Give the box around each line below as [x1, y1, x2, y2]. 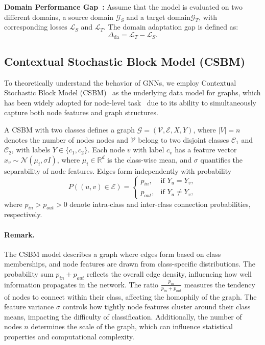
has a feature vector [175, 144, 237, 155]
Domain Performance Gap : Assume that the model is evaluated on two [4, 2, 243, 12]
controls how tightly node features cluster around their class [62, 301, 251, 312]
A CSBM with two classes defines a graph [4, 124, 135, 135]
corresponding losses [4, 21, 67, 32]
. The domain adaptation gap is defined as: [104, 21, 238, 32]
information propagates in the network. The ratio [4, 279, 159, 289]
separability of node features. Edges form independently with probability [4, 165, 232, 176]
